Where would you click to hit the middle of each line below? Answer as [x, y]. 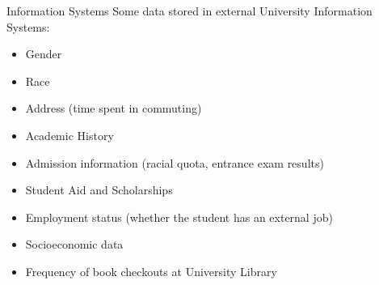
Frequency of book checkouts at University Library [151, 271]
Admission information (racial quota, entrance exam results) [175, 162]
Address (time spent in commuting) [114, 108]
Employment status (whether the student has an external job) [179, 217]
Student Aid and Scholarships [99, 190]
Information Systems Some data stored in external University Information [189, 11]
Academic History [69, 135]
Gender [44, 54]
